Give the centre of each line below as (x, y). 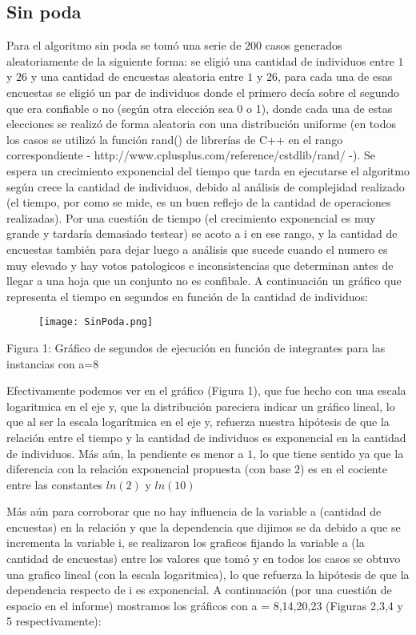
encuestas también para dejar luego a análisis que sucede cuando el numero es (197, 249)
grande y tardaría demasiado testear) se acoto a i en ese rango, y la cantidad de (202, 233)
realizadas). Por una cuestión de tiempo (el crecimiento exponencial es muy (191, 217)
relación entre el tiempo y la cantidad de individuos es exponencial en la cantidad (206, 437)
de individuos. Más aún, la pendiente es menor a (125, 453)
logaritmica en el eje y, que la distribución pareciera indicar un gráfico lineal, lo (201, 406)
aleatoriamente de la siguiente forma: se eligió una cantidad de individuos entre (200, 60)
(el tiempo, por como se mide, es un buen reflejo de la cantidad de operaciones (199, 202)
